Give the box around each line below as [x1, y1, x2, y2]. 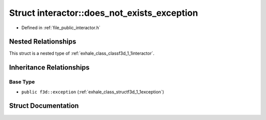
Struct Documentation [9, 102, 79, 110]
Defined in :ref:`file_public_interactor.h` [21, 25, 100, 31]
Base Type [9, 79, 35, 85]
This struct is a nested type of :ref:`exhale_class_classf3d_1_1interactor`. [9, 50, 155, 56]
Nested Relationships [9, 38, 76, 46]
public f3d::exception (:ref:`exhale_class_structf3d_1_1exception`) [21, 89, 165, 95]
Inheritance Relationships [9, 63, 90, 72]
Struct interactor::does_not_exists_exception [9, 7, 198, 18]
